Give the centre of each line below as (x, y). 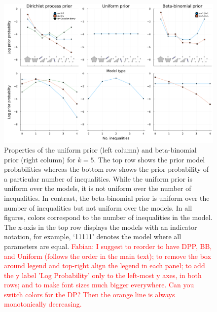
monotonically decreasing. (43, 304)
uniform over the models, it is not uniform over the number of (98, 188)
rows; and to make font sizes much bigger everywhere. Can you (99, 285)
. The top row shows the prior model (149, 159)
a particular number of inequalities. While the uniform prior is (98, 178)
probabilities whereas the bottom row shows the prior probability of (107, 169)
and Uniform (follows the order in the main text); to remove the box (108, 256)
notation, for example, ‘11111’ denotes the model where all (93, 236)
